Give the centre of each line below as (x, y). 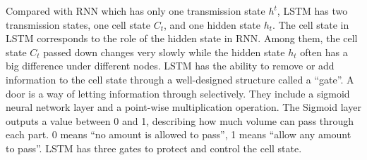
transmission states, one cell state (78, 24)
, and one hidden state (212, 24)
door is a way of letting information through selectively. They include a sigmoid (178, 93)
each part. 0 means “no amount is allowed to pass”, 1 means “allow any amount (179, 134)
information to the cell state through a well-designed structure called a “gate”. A (180, 79)
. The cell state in (311, 24)
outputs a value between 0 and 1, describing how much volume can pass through (180, 120)
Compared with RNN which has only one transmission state (136, 11)
